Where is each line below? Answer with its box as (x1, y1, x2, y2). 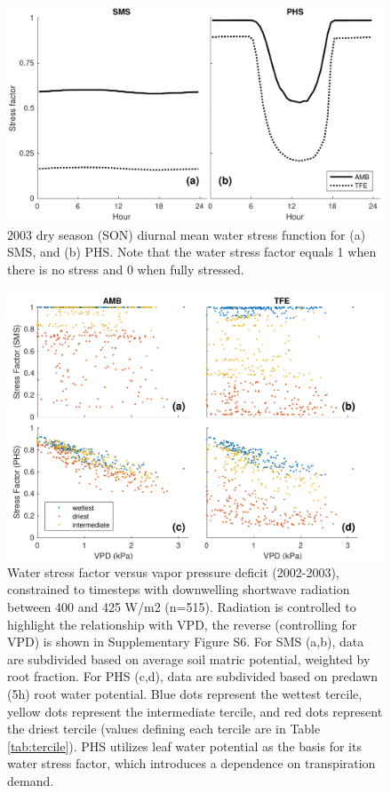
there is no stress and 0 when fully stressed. (7, 260, 244, 278)
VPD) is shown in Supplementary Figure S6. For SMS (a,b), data (7, 632, 364, 651)
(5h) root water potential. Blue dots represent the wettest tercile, (7, 685, 363, 703)
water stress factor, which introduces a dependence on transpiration (7, 754, 376, 773)
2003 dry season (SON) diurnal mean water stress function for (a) (7, 225, 366, 243)
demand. (7, 771, 54, 789)
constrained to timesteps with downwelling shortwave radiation (7, 580, 350, 599)
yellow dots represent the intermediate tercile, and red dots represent (7, 702, 383, 720)
